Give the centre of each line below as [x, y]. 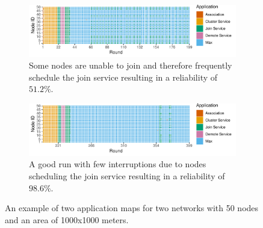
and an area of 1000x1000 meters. [67, 219]
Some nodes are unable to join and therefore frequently [131, 65]
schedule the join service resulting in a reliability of [123, 77]
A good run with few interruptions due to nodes [118, 164]
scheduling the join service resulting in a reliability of [127, 175]
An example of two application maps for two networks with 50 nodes [132, 208]
